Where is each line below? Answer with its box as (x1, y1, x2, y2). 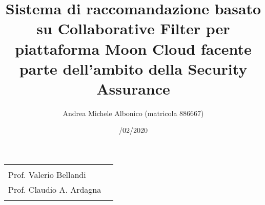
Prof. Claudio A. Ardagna (8, 184, 101, 196)
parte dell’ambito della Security (19, 58, 248, 79)
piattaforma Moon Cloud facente (15, 38, 252, 59)
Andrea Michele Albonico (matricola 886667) (63, 107, 204, 118)
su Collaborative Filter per (36, 18, 230, 39)
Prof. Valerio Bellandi (8, 169, 86, 181)
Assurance (96, 78, 170, 99)
